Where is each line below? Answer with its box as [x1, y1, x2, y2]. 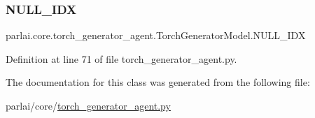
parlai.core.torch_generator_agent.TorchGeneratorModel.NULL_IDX [6, 28, 306, 43]
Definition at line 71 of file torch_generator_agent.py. [6, 51, 237, 66]
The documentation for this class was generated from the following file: [6, 75, 310, 89]
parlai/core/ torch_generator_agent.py [6, 98, 171, 112]
